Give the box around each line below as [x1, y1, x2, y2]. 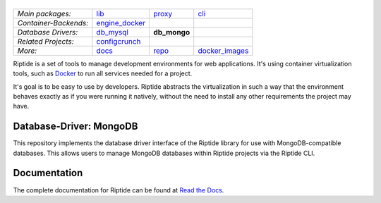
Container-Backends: [17, 18, 89, 27]
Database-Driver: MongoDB [13, 121, 138, 133]
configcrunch [96, 36, 141, 46]
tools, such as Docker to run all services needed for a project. [13, 69, 193, 78]
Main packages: [17, 8, 71, 18]
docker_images [198, 46, 249, 56]
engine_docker [96, 18, 146, 27]
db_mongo [152, 27, 190, 37]
